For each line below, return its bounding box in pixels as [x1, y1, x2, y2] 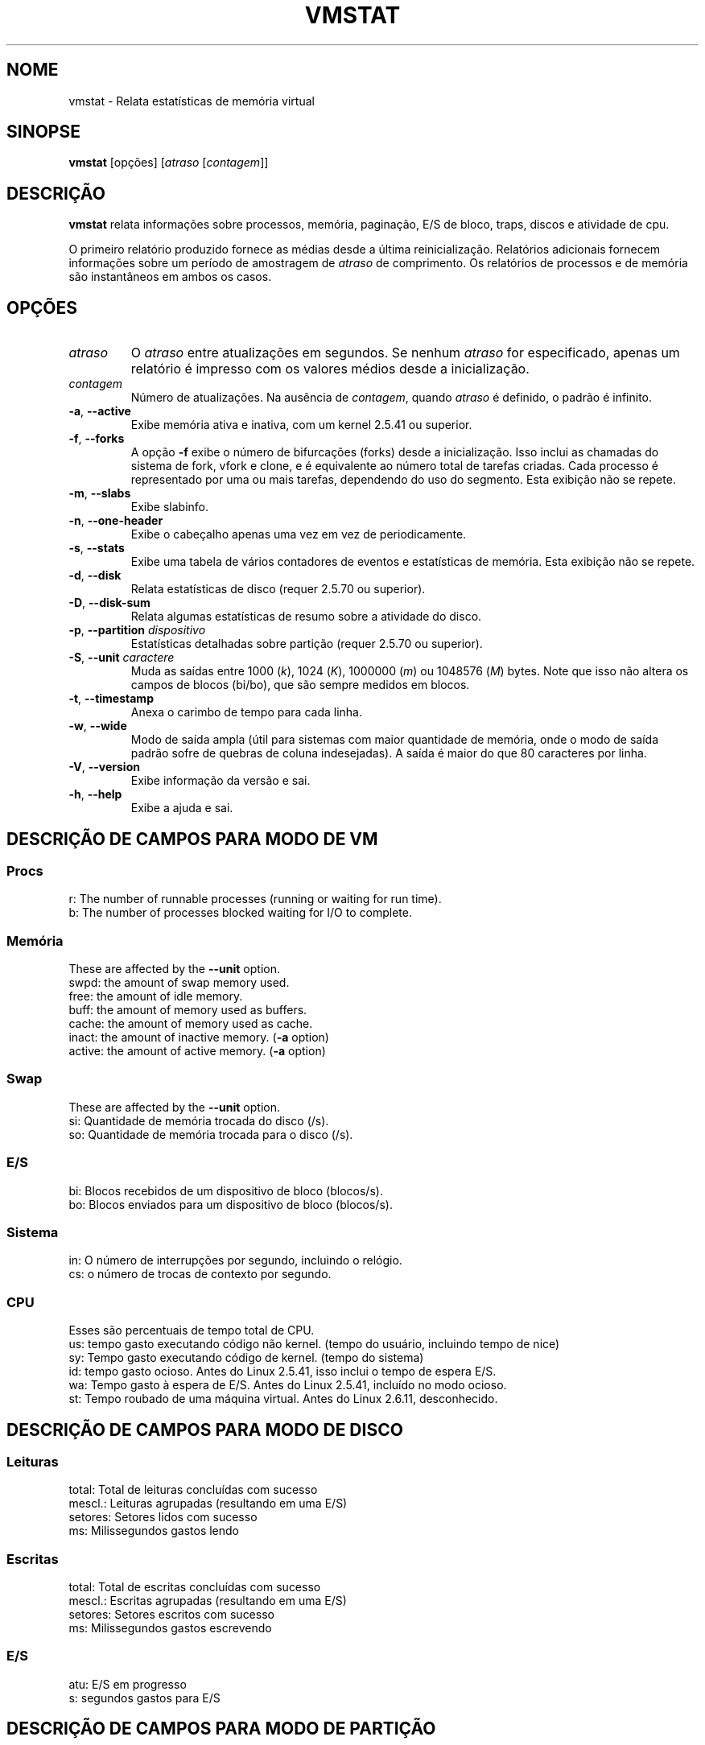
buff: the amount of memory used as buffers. [68, 1003, 307, 1017]
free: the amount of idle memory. [68, 989, 243, 1004]
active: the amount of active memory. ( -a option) [68, 1044, 326, 1058]
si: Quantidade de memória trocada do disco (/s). [68, 1113, 329, 1128]
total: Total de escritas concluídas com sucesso [68, 1580, 321, 1594]
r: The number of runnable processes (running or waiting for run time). [68, 892, 442, 906]
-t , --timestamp [68, 691, 154, 706]
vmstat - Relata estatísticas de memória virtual [68, 93, 315, 108]
